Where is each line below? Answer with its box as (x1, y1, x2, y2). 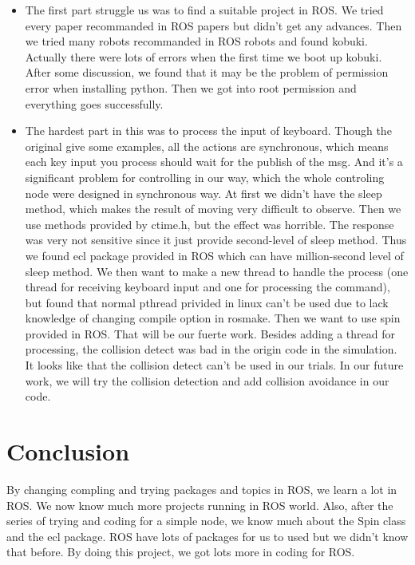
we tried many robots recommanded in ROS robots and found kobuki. (25, 33, 368, 49)
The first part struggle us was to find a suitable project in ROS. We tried (25, 2, 384, 18)
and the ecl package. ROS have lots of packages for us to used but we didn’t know (6, 527, 409, 544)
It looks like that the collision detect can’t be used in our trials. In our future (25, 357, 404, 373)
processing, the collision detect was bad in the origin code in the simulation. (25, 341, 397, 358)
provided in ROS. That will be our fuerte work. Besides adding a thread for (25, 325, 395, 342)
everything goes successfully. (25, 95, 164, 112)
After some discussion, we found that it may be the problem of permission (25, 64, 389, 81)
